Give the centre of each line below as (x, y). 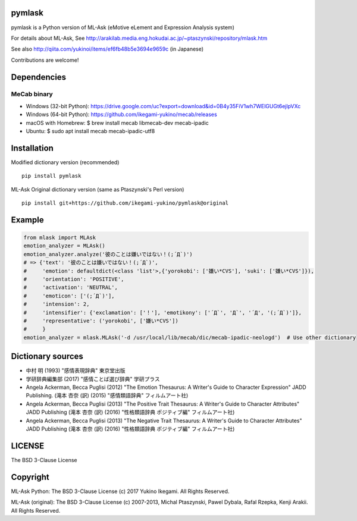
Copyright (30, 477)
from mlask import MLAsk (60, 238)
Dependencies (39, 77)
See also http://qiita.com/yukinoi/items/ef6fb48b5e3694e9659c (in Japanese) (107, 49)
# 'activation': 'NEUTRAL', (71, 288)
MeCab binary (32, 94)
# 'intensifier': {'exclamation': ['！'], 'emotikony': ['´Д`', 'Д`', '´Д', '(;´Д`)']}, (162, 313)
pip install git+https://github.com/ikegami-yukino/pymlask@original (125, 203)
